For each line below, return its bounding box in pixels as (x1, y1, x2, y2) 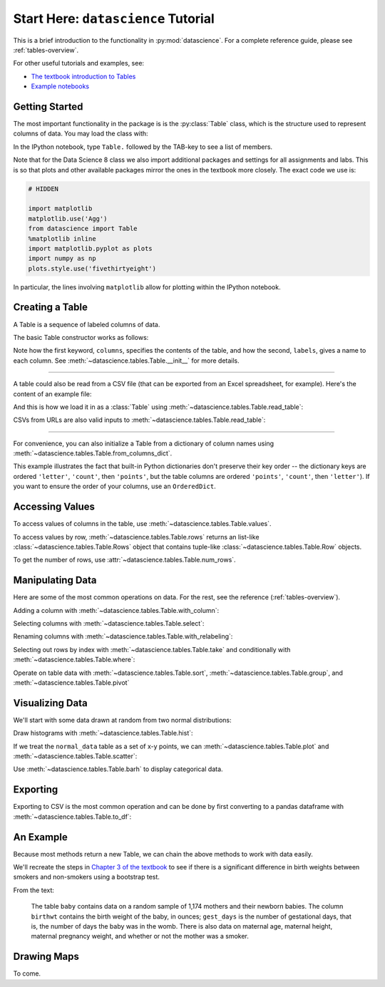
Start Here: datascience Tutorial (13, 11, 215, 26)
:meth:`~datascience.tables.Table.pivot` (13, 678, 130, 687)
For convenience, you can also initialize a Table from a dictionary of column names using (13, 439, 274, 448)
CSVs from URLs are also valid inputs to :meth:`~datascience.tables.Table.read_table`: (13, 415, 266, 424)
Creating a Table (13, 301, 88, 314)
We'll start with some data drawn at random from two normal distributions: (13, 715, 232, 724)
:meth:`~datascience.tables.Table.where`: (13, 656, 135, 664)
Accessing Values (13, 501, 96, 513)
